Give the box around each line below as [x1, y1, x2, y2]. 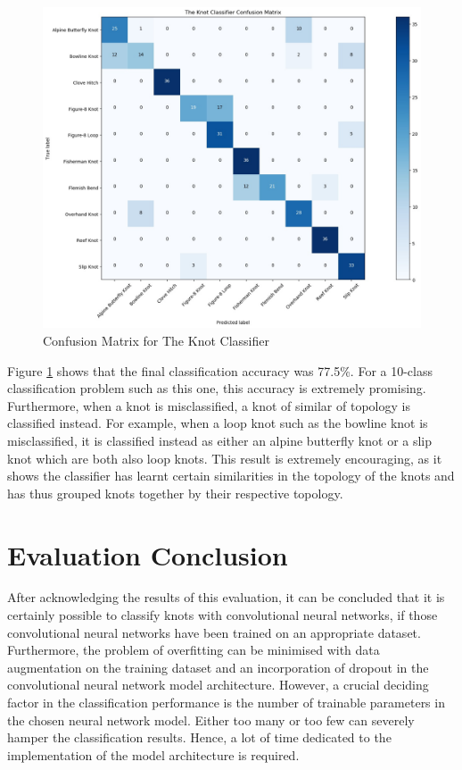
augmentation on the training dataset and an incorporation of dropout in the [7, 657, 429, 676]
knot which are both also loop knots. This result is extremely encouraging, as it [7, 448, 442, 467]
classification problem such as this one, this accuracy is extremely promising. [7, 379, 426, 398]
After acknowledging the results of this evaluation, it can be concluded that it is [7, 588, 445, 607]
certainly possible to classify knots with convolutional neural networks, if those [7, 606, 438, 624]
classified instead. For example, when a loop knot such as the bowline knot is [7, 414, 428, 432]
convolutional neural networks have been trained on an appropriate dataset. [7, 623, 421, 641]
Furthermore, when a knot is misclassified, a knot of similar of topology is [7, 396, 410, 414]
